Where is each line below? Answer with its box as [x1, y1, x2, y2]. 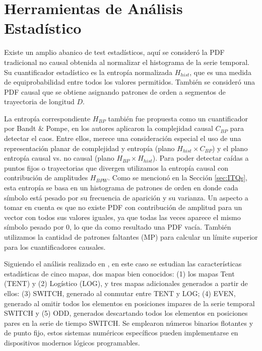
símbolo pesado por [4, 222, 64, 232]
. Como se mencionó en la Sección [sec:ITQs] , [108, 172, 247, 183]
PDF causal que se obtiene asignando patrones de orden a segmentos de [4, 86, 226, 97]
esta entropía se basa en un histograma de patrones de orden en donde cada [4, 182, 238, 193]
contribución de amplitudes [4, 172, 88, 183]
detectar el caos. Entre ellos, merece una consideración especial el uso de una [4, 133, 241, 144]
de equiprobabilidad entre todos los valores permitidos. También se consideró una [4, 77, 255, 87]
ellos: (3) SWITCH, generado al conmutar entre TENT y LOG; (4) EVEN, [4, 288, 236, 298]
